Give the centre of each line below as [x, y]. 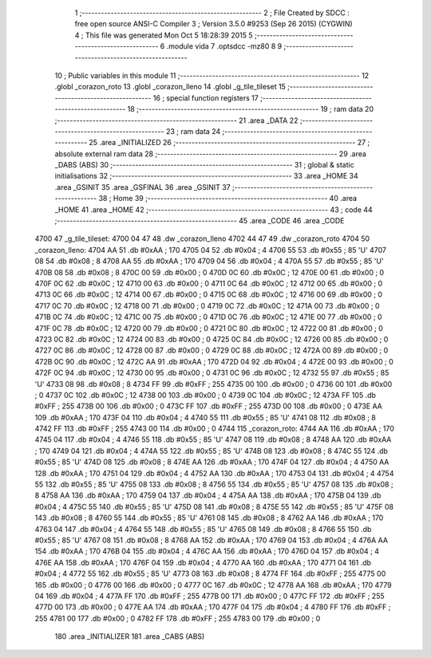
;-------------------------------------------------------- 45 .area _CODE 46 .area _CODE [200, 221]
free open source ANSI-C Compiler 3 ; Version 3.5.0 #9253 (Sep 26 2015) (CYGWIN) [214, 24]
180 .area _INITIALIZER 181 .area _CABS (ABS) [130, 636]
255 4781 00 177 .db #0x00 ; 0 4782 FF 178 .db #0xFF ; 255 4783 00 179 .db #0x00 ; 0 [178, 618]
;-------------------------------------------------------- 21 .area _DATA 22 [176, 120]
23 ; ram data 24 [193, 131]
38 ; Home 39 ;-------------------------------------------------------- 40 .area [228, 199]
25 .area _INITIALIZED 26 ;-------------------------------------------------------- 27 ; [229, 143]
